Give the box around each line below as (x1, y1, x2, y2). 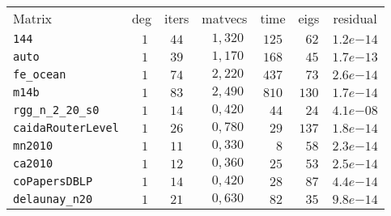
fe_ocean (13, 68, 66, 81)
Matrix (13, 9, 53, 28)
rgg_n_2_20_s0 (13, 104, 100, 116)
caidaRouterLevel (13, 121, 119, 134)
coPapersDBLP (13, 175, 93, 188)
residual (333, 9, 377, 28)
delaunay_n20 (13, 193, 93, 205)
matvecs (202, 9, 248, 28)
